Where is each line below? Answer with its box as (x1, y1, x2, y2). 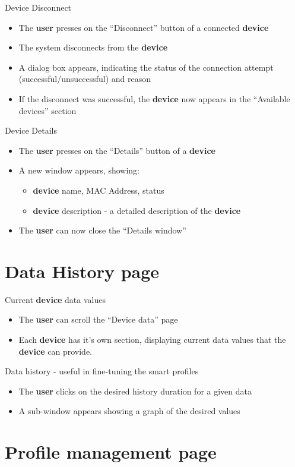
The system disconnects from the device (18, 41, 168, 53)
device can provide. (18, 345, 93, 357)
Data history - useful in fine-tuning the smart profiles (5, 365, 199, 377)
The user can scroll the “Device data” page (18, 313, 178, 326)
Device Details (5, 124, 57, 137)
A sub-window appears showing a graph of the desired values (18, 405, 240, 417)
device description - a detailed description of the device (33, 204, 241, 216)
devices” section (18, 104, 77, 116)
